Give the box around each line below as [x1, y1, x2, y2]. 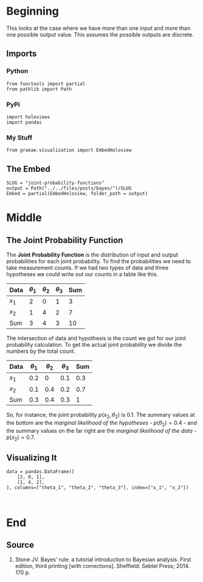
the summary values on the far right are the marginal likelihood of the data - [6, 427, 197, 434]
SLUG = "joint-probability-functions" [6, 180, 105, 186]
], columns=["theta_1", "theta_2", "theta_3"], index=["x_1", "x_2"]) [6, 484, 189, 491]
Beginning [6, 4, 60, 18]
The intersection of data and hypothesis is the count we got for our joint [6, 334, 187, 342]
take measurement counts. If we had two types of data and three [6, 264, 169, 272]
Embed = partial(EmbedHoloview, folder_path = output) [6, 191, 148, 197]
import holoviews [6, 114, 50, 120]
